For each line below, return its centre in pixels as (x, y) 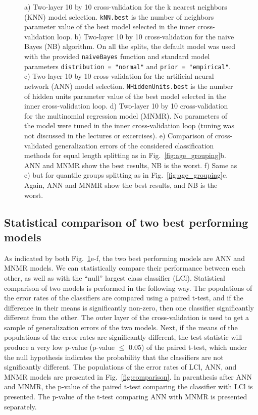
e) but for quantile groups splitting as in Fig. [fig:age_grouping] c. (126, 175)
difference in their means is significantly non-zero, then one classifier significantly (129, 307)
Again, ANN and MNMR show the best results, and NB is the (121, 185)
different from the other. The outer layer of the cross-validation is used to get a (127, 317)
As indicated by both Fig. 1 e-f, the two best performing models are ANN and (124, 258)
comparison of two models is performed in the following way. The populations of (128, 288)
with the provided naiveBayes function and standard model (117, 56)
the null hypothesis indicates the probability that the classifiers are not (114, 357)
